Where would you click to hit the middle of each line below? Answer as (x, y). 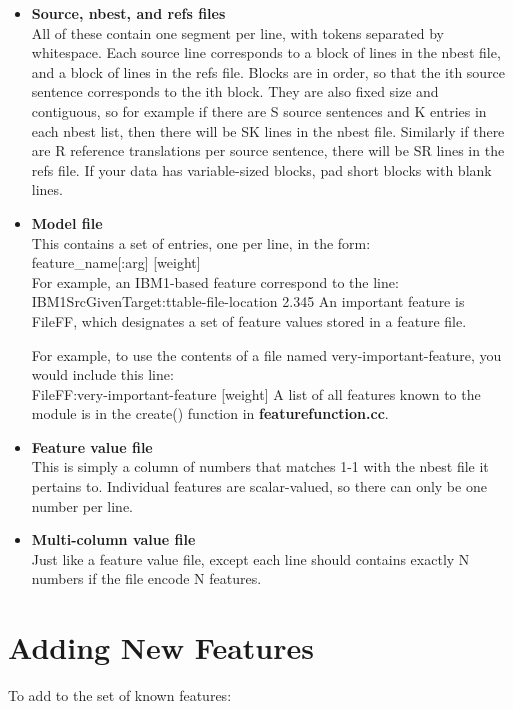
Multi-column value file (113, 539)
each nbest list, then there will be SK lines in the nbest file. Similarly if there (268, 130)
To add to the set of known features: (120, 695)
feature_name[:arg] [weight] (116, 262)
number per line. (82, 505)
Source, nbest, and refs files (128, 13)
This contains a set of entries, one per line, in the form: (201, 242)
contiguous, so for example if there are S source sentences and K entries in (259, 110)
